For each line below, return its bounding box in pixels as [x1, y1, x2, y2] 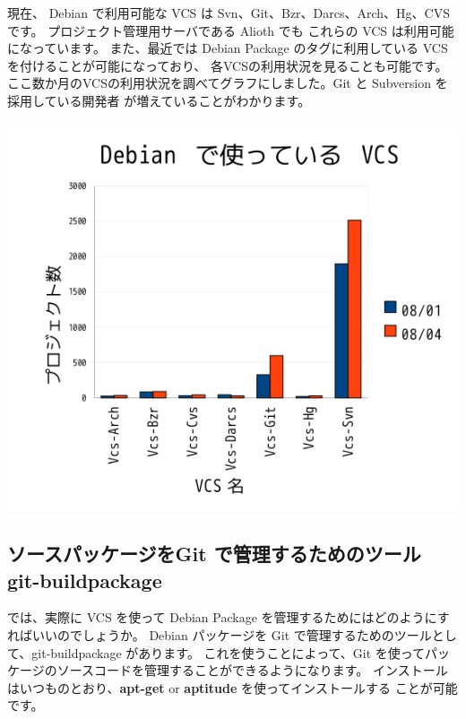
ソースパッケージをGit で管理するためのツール [7, 540, 421, 567]
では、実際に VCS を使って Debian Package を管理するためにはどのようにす [7, 608, 450, 627]
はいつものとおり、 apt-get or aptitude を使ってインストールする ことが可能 [7, 678, 458, 697]
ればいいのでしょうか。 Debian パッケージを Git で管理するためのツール [7, 625, 432, 644]
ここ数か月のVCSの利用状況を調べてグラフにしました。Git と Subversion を [7, 74, 448, 92]
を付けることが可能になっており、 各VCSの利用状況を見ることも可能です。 [7, 56, 448, 74]
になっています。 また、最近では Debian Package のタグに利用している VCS [7, 39, 448, 57]
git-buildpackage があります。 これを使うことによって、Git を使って [31, 643, 426, 662]
